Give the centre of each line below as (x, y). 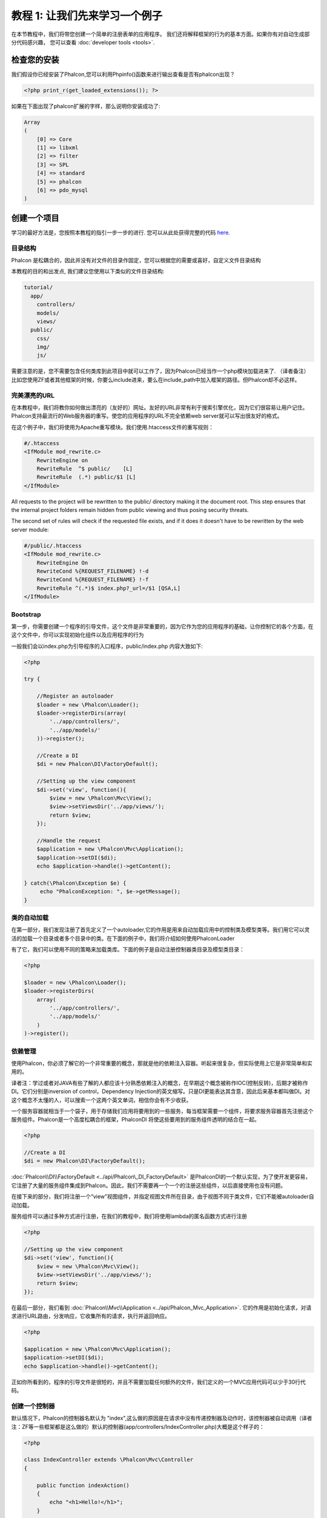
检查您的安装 (35, 60)
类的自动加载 (30, 917)
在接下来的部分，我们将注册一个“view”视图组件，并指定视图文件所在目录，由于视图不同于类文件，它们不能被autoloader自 (163, 1197)
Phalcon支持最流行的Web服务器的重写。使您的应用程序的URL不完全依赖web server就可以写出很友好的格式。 (147, 416)
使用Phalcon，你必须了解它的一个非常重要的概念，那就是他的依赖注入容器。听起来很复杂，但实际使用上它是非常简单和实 (162, 1063)
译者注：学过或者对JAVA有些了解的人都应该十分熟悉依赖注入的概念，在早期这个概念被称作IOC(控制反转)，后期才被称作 (160, 1083)
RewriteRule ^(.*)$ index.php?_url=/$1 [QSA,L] (109, 588)
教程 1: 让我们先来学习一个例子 (87, 16)
